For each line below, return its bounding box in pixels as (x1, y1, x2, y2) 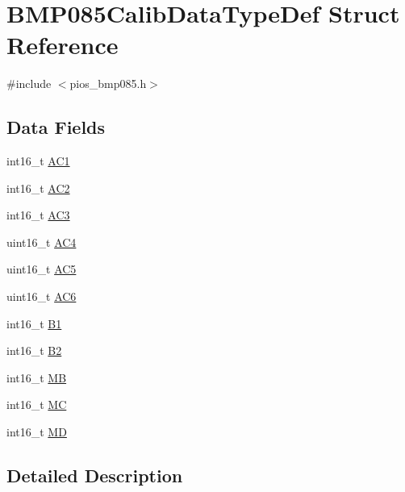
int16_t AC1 (6, 152, 70, 169)
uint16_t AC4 (6, 233, 77, 250)
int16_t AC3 (6, 206, 70, 223)
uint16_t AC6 (6, 288, 77, 305)
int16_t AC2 (6, 179, 70, 196)
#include (6, 75, 52, 92)
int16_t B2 (6, 342, 62, 359)
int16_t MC (6, 396, 67, 413)
